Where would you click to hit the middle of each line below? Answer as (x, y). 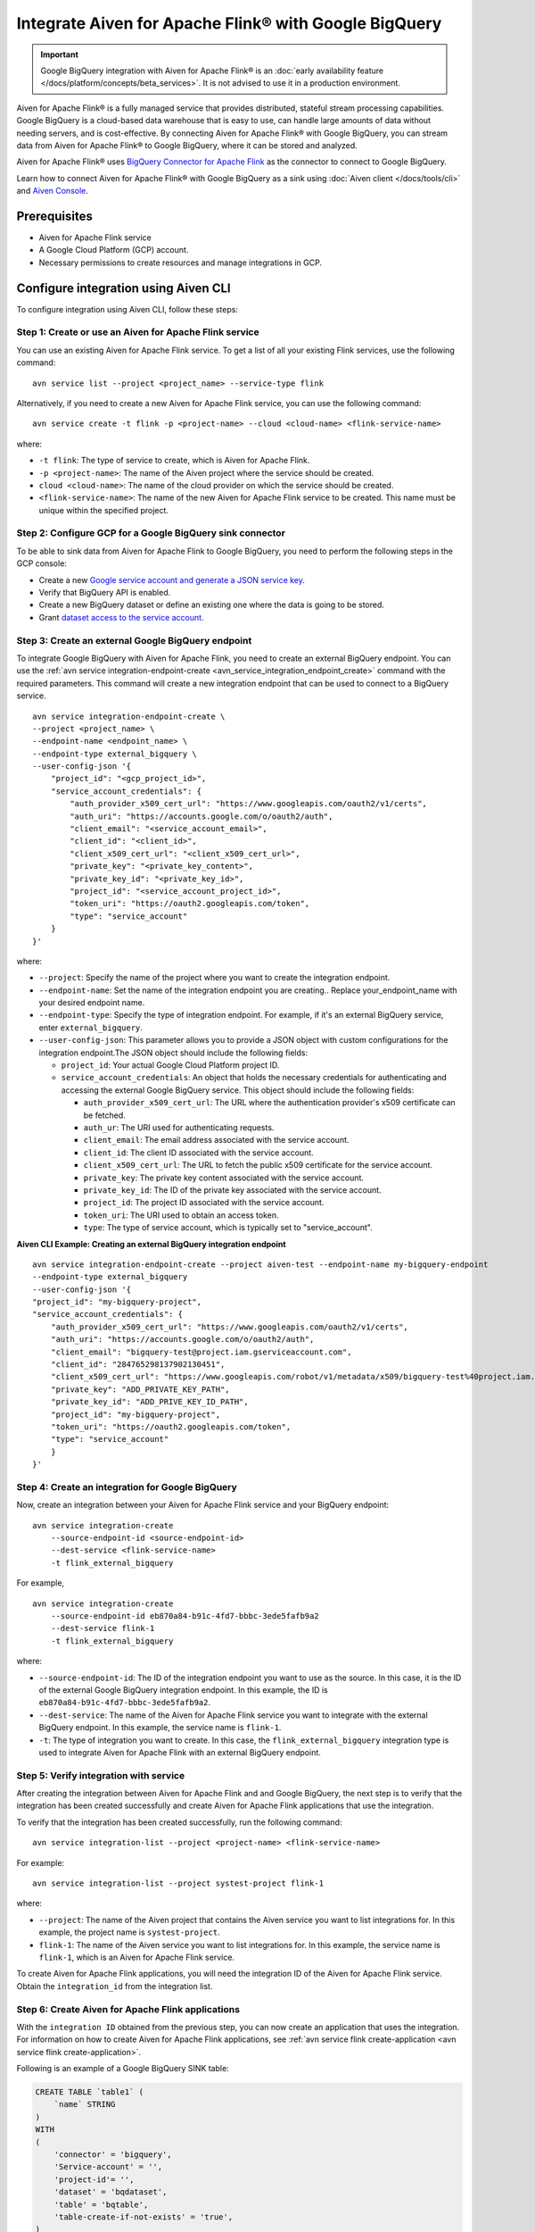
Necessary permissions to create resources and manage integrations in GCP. (181, 262)
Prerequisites (54, 216)
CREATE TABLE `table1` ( (90, 2092)
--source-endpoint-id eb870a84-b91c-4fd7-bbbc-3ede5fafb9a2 (185, 1616)
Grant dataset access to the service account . (121, 617)
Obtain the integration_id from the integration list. (115, 1986)
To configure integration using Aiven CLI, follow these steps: (127, 309)
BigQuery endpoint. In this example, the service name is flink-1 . (160, 1728)
